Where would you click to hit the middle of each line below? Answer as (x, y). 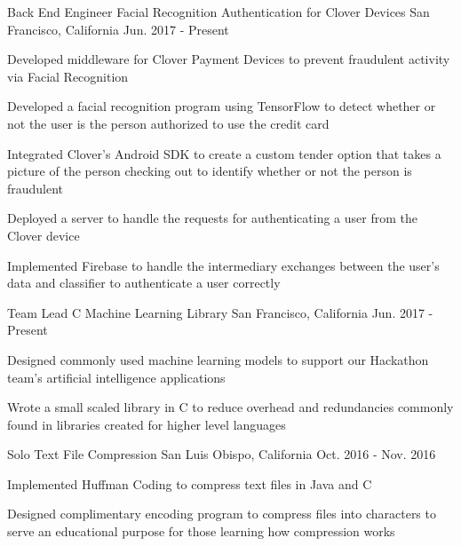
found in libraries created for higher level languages (147, 424)
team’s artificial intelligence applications (116, 377)
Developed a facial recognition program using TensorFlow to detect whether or (222, 106)
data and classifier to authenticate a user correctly (144, 283)
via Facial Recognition (68, 76)
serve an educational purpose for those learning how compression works (201, 531)
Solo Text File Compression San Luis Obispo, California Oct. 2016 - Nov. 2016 (222, 454)
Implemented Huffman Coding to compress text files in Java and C (190, 483)
